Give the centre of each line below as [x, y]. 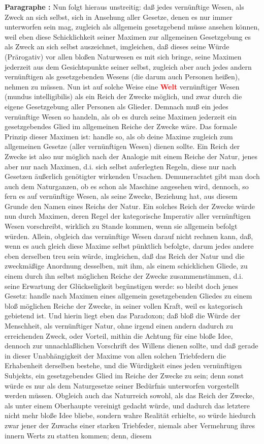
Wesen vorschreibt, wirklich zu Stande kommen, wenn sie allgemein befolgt [121, 226]
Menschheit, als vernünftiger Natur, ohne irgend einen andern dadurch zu [119, 325]
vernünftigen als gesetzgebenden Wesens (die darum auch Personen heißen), [122, 77]
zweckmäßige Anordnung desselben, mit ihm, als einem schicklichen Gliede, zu [126, 266]
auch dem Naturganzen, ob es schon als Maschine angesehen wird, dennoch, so [127, 186]
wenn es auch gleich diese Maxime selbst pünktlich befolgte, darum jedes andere [129, 246]
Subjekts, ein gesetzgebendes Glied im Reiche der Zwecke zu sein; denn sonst [124, 375]
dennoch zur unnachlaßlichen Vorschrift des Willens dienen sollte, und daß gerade [131, 346]
